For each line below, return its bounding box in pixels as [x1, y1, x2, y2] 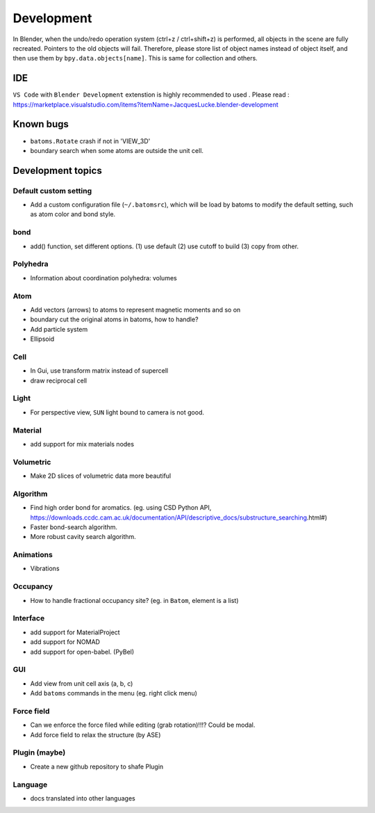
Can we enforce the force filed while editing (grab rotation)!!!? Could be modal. [30, 721, 256, 730]
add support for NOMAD [30, 638, 101, 646]
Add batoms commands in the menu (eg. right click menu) [30, 689, 198, 698]
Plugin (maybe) [12, 748, 66, 757]
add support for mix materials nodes [30, 440, 135, 448]
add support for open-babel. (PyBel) [30, 647, 135, 656]
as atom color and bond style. [30, 210, 116, 218]
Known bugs [12, 118, 69, 130]
